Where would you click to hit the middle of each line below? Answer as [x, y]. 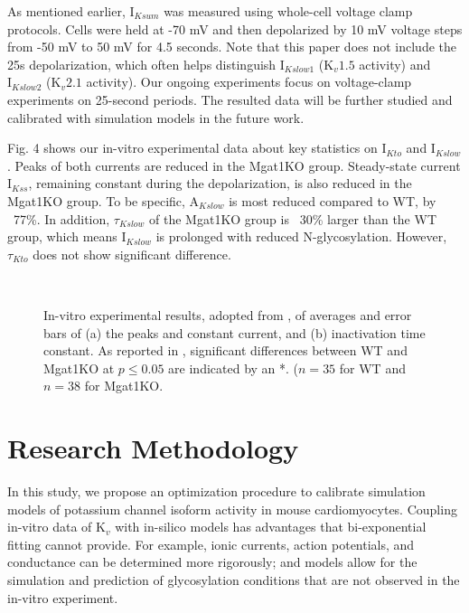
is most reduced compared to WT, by [333, 200]
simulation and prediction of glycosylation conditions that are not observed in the [234, 579]
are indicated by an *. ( [234, 368]
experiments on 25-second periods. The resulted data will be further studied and [230, 99]
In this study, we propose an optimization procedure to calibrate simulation [216, 491]
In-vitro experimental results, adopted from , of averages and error [228, 314]
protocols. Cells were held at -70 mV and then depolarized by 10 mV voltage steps [235, 28]
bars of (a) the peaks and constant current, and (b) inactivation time [234, 332]
